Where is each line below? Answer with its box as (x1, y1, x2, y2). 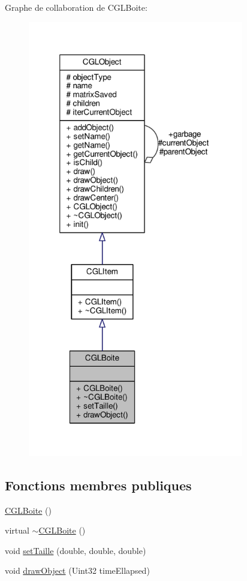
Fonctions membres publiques (5, 475, 192, 494)
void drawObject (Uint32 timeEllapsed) (5, 564, 150, 577)
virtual (5, 524, 29, 537)
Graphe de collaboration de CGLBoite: (5, 1, 147, 13)
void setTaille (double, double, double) (5, 544, 146, 556)
